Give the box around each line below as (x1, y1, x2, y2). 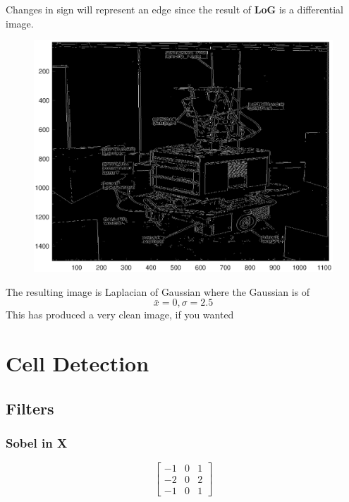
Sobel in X (6, 434, 68, 451)
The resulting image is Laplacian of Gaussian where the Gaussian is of (6, 284, 310, 299)
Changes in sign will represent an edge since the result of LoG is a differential (6, 2, 343, 16)
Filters (6, 397, 54, 419)
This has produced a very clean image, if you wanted (6, 307, 234, 322)
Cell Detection (6, 349, 149, 378)
